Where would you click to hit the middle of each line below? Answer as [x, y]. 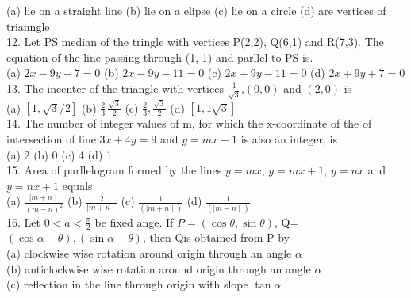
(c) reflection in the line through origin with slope [127, 284]
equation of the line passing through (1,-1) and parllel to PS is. [160, 57]
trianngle [28, 26]
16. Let [23, 222]
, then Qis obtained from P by [216, 237]
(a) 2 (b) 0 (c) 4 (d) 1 [59, 154]
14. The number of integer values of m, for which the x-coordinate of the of [189, 123]
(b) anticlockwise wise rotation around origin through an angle [159, 268]
